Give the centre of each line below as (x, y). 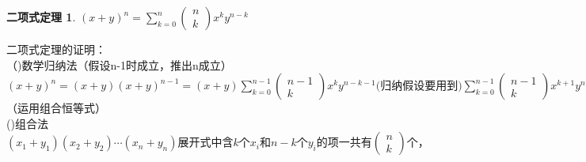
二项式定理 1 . (41, 17)
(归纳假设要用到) (419, 87)
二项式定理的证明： (56, 49)
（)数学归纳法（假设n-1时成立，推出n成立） (119, 64)
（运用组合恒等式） (56, 108)
